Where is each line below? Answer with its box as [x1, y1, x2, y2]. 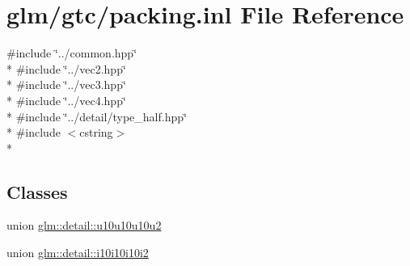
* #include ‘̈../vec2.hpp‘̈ [6, 60, 126, 77]
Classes [6, 179, 68, 204]
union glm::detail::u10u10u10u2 [6, 217, 162, 234]
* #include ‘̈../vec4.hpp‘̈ [6, 91, 126, 108]
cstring [79, 124, 113, 141]
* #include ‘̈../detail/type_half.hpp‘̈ [6, 108, 187, 125]
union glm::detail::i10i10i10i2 [6, 244, 149, 261]
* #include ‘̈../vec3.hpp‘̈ [6, 76, 126, 93]
